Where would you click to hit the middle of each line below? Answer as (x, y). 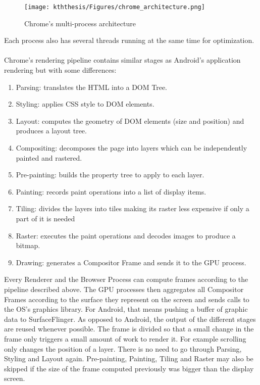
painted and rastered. (49, 157)
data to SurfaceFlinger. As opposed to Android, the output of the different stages (130, 319)
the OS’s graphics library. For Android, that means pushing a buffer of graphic (126, 309)
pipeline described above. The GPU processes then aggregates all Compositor (124, 289)
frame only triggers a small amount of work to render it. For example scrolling (125, 338)
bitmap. (28, 245)
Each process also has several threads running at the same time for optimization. (129, 40)
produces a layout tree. (51, 131)
